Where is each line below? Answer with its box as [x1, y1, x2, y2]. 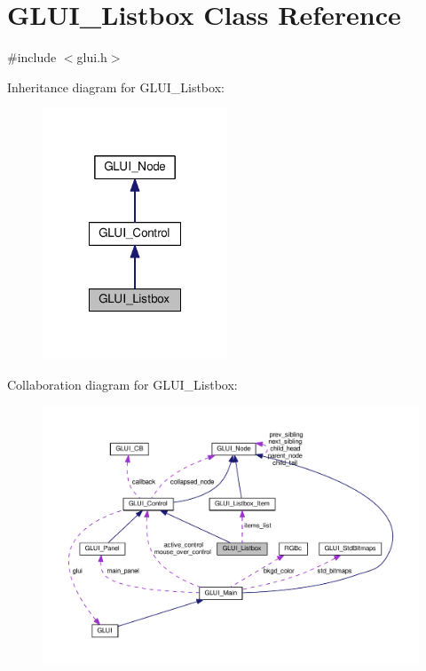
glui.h [76, 48, 107, 67]
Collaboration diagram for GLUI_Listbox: [7, 375, 238, 393]
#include [7, 48, 57, 67]
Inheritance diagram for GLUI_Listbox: [7, 77, 225, 96]
